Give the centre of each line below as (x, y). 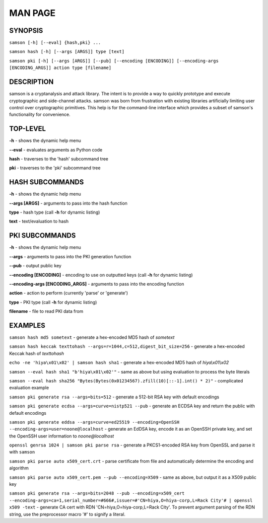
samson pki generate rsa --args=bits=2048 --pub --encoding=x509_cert (97, 493)
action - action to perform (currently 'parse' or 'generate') (69, 293)
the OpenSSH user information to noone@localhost (62, 436)
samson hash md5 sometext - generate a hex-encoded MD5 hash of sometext (92, 337)
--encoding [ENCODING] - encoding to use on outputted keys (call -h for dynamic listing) (101, 275)
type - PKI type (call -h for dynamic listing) (53, 302)
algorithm (19, 468)
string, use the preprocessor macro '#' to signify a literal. (67, 514)
